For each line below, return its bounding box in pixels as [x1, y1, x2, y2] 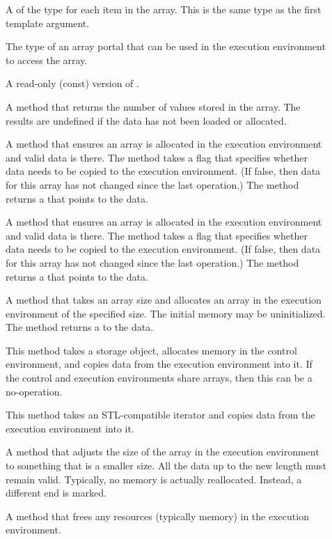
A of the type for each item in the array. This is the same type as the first [6, 2, 322, 16]
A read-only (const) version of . [6, 76, 139, 91]
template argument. [6, 15, 90, 30]
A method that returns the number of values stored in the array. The [6, 99, 301, 114]
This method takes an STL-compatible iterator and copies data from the [6, 407, 315, 422]
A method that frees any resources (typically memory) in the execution [6, 508, 309, 523]
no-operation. [6, 384, 63, 398]
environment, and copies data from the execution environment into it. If [6, 357, 313, 371]
